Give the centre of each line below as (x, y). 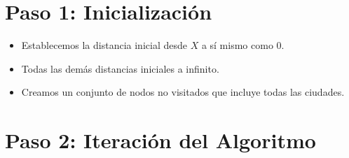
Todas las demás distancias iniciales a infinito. (120, 68)
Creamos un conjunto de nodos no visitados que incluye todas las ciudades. (183, 92)
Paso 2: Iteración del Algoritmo (160, 140)
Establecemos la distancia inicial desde (104, 45)
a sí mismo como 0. (243, 45)
